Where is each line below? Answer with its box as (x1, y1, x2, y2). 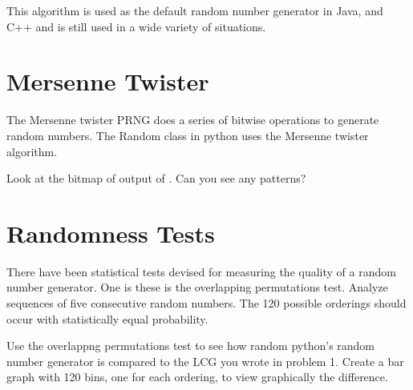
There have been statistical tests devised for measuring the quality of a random (6, 263, 396, 279)
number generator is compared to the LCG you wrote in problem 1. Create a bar (6, 352, 404, 369)
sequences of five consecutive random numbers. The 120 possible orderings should (6, 295, 407, 311)
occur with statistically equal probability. (6, 310, 209, 327)
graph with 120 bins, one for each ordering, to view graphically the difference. (6, 368, 388, 385)
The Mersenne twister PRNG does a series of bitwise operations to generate (6, 111, 379, 128)
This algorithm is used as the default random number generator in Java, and (6, 2, 383, 18)
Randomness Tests (6, 216, 215, 249)
